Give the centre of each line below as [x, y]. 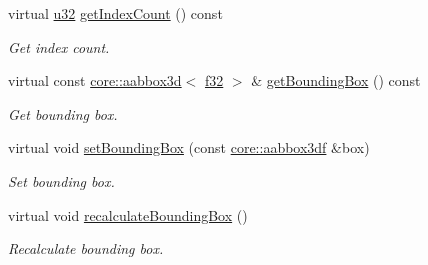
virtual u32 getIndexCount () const [115, 13]
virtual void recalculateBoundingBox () [128, 214]
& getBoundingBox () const [336, 80]
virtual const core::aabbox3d [95, 80]
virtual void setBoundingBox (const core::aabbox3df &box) [189, 147]
